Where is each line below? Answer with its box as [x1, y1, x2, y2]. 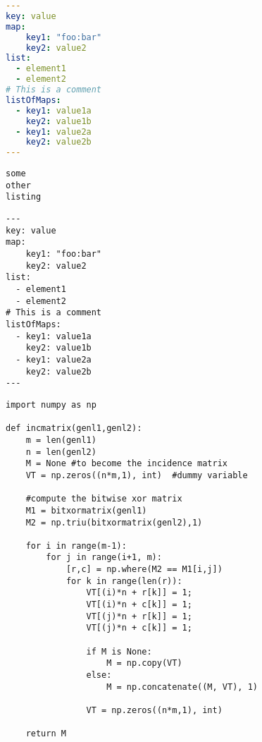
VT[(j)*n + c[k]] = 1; [86, 623, 192, 633]
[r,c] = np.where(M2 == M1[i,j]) [65, 564, 223, 575]
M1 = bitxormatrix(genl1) [25, 505, 147, 516]
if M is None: [86, 646, 152, 657]
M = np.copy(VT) [106, 658, 182, 669]
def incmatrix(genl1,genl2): [6, 423, 142, 434]
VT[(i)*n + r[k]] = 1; [86, 588, 192, 598]
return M [25, 729, 66, 739]
